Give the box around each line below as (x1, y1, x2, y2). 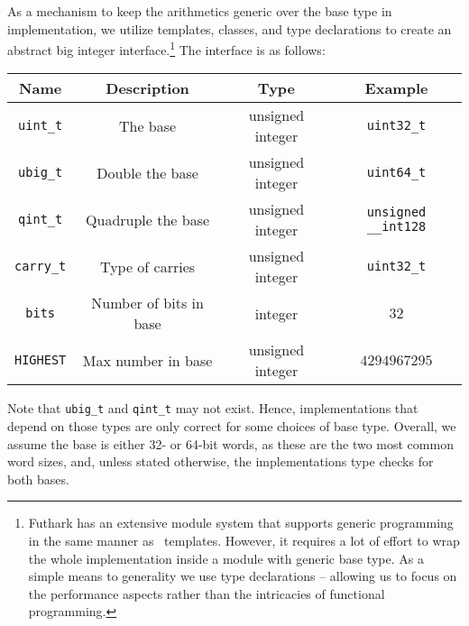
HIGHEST (14, 353, 67, 368)
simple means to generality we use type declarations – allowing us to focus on (28, 566, 457, 585)
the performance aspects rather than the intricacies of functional (28, 584, 385, 603)
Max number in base (82, 349, 213, 371)
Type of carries (100, 255, 196, 277)
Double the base (97, 161, 198, 183)
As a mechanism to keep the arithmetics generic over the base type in (7, 2, 392, 20)
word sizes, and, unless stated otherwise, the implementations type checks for (7, 452, 434, 471)
